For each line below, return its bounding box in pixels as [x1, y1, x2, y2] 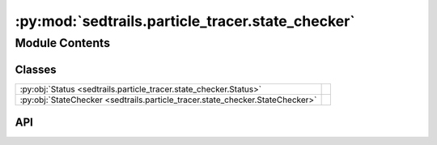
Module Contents [15, 36, 111, 50]
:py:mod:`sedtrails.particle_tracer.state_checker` [15, 12, 355, 30]
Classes [15, 62, 57, 76]
